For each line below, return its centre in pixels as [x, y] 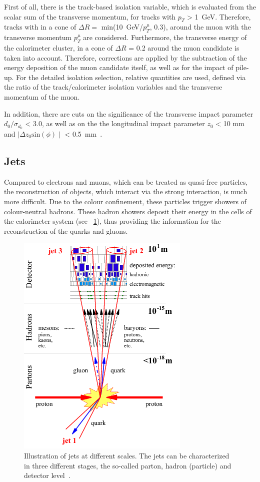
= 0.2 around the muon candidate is [184, 47]
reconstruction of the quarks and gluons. [66, 230]
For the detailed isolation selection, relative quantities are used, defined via [131, 77]
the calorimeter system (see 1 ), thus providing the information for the [112, 221]
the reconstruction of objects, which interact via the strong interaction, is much [126, 191]
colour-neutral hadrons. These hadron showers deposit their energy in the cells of [128, 211]
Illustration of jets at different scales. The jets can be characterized [127, 455]
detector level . [47, 475]
